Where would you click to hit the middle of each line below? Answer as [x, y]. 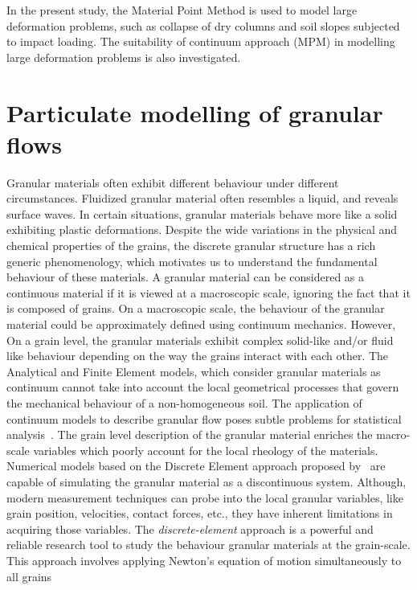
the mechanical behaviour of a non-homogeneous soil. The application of [184, 403]
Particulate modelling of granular [195, 112]
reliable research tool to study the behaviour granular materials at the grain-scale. [208, 545]
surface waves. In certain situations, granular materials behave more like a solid [202, 213]
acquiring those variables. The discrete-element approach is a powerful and [190, 529]
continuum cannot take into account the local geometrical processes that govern [203, 387]
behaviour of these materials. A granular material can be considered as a [186, 277]
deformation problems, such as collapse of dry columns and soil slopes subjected [203, 25]
